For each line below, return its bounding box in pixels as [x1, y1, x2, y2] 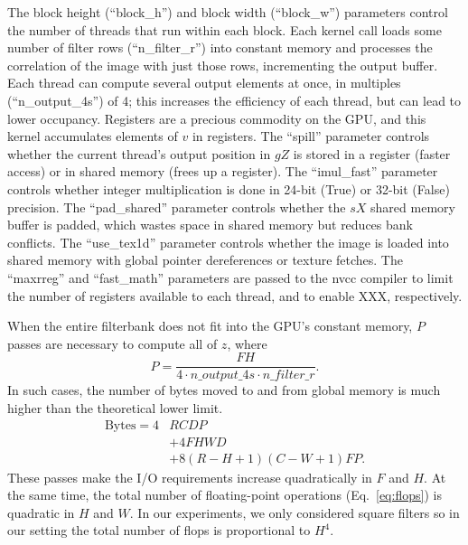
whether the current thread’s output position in [7, 144, 271, 163]
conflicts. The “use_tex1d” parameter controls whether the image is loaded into [7, 232, 449, 251]
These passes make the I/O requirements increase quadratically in [7, 467, 372, 486]
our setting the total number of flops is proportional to [7, 521, 311, 540]
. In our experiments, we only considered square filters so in [129, 503, 460, 522]
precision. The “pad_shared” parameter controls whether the [7, 197, 346, 216]
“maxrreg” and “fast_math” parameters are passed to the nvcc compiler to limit [7, 268, 454, 287]
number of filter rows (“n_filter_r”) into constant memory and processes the [7, 38, 433, 57]
